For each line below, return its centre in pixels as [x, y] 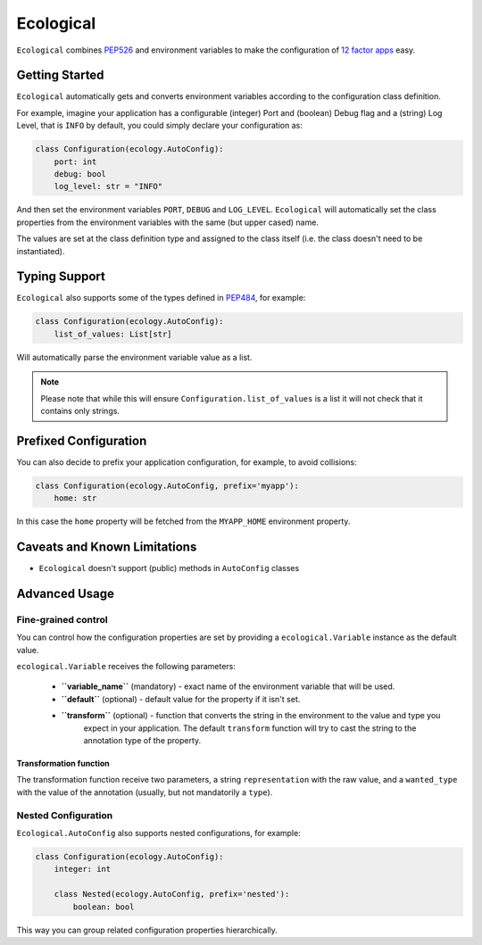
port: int [75, 162]
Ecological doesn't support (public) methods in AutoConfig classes [169, 568]
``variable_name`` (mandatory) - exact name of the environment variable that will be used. [228, 686]
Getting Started [60, 75]
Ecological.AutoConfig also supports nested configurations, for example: [158, 833]
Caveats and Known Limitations [107, 547]
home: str [75, 498]
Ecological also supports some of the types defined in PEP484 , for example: [161, 298]
